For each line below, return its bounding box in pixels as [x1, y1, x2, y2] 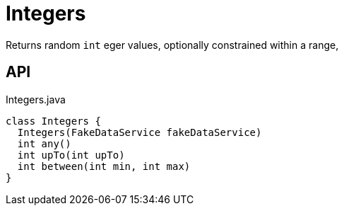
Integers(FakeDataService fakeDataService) [17, 126, 262, 138]
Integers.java [6, 93, 66, 105]
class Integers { [6, 115, 101, 127]
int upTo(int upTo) [17, 149, 125, 161]
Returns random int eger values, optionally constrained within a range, [6, 38, 339, 51]
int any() [17, 137, 71, 149]
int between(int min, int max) [17, 160, 191, 172]
